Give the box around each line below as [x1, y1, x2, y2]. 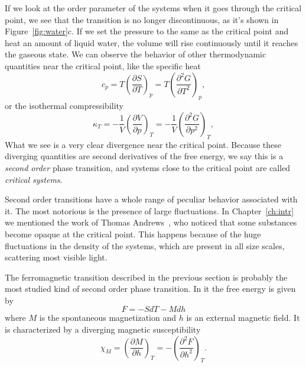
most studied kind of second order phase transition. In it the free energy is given [5, 282, 296, 295]
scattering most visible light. [5, 251, 108, 263]
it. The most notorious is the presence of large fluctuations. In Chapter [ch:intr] [5, 204, 294, 217]
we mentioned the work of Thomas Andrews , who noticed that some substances [5, 216, 297, 228]
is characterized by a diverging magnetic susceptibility [5, 323, 201, 336]
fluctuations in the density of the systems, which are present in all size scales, [5, 239, 285, 252]
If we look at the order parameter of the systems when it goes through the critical [5, 2, 302, 14]
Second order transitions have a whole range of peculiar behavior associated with [5, 193, 298, 205]
